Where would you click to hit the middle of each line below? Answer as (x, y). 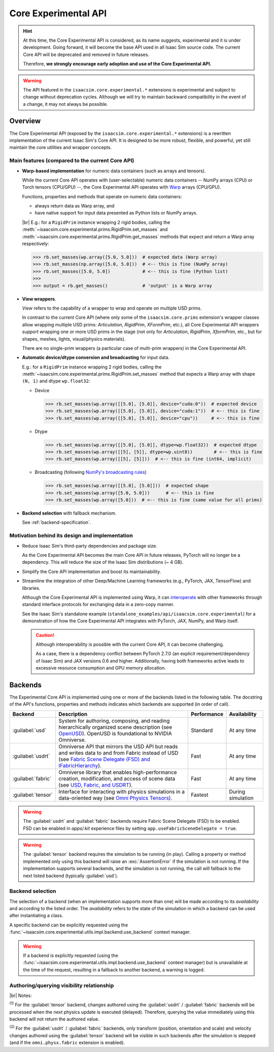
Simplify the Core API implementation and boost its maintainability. (92, 572)
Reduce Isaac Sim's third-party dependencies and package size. (90, 546)
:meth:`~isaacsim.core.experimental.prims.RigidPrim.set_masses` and (95, 229)
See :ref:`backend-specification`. (57, 522)
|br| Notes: (21, 995)
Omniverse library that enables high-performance (118, 772)
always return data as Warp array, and (75, 206)
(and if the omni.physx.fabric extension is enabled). (67, 1043)
